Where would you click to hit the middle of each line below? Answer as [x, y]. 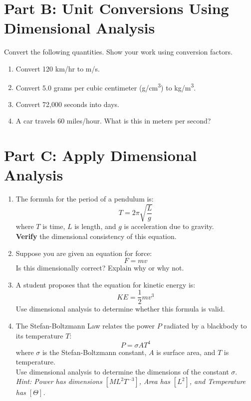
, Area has [154, 381]
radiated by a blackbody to [205, 326]
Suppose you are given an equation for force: [84, 253]
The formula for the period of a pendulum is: [85, 199]
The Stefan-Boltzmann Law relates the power [85, 326]
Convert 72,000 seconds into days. [67, 104]
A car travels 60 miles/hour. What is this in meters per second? [113, 121]
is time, [54, 226]
